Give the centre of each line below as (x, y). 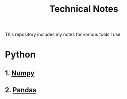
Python (20, 55)
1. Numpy (20, 73)
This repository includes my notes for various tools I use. (64, 35)
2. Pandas (21, 90)
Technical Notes (84, 9)
